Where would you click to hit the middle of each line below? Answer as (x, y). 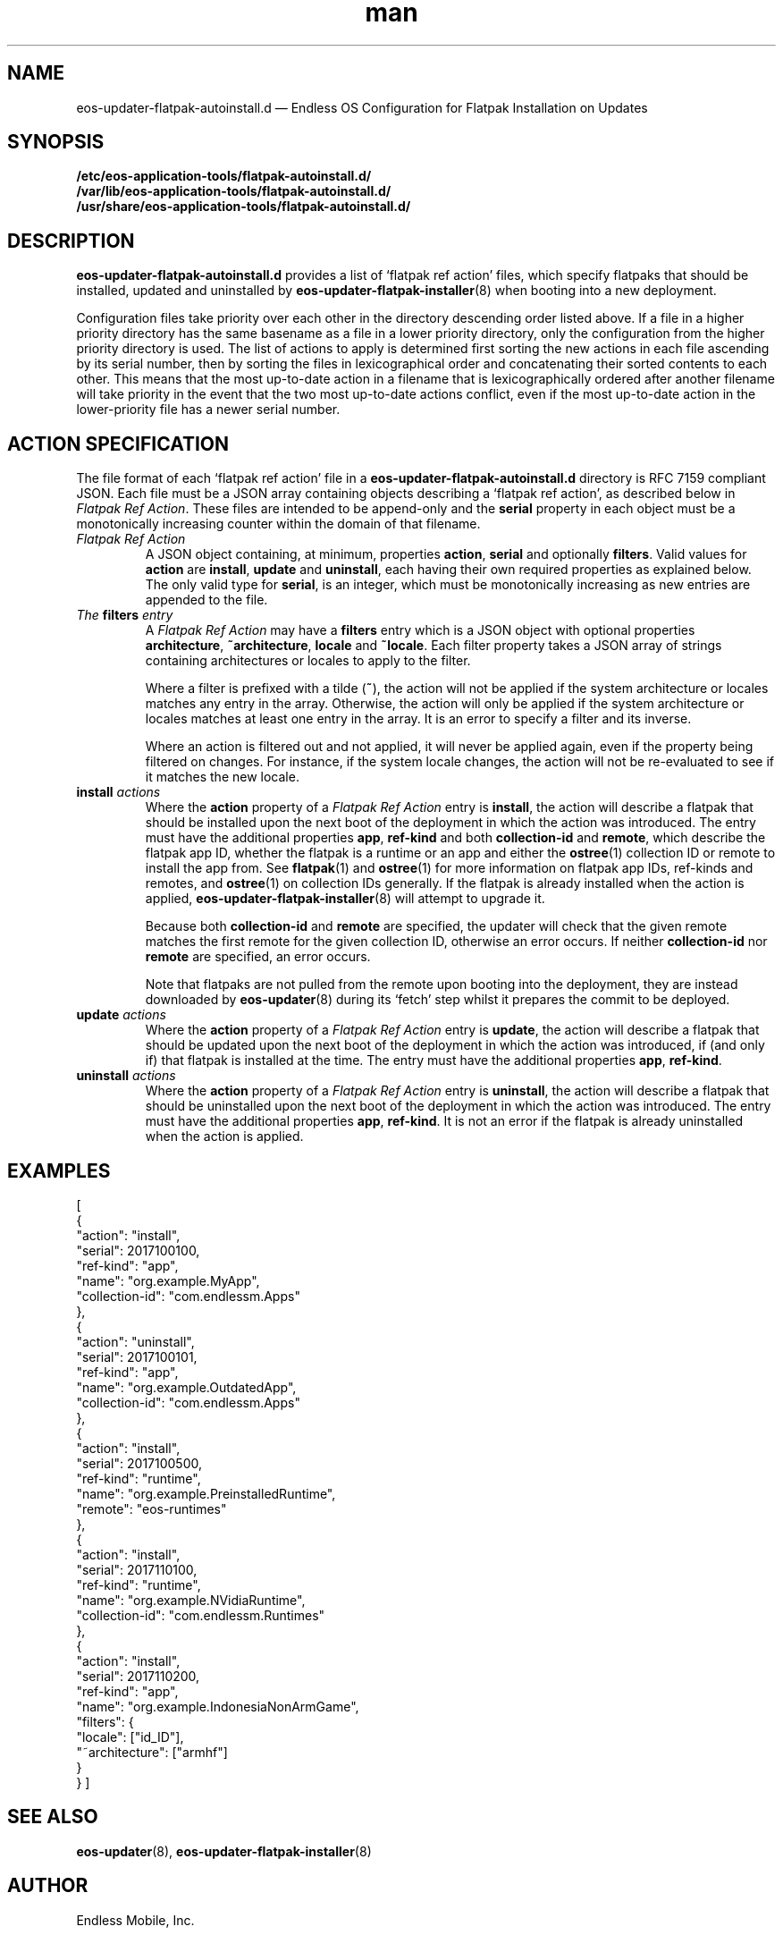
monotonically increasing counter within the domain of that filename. (278, 524)
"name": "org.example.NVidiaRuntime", (191, 1600)
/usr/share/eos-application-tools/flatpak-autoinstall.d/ (244, 207)
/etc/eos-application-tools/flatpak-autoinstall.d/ (224, 176)
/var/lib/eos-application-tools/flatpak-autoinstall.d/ (234, 191)
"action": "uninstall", (135, 1341)
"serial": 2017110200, (138, 1676)
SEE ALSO (53, 1817)
